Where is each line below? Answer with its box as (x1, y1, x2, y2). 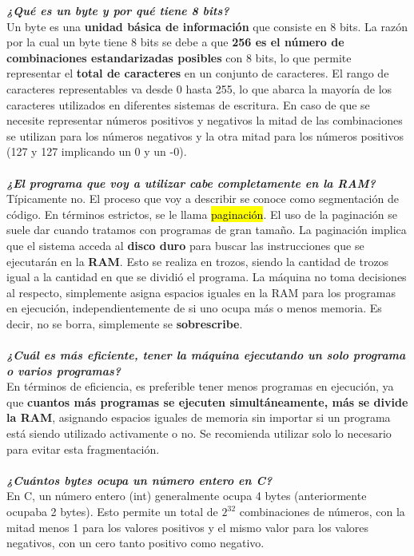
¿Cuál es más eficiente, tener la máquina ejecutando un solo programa (6, 347, 406, 363)
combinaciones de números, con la (239, 503, 405, 519)
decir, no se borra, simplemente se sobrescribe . (6, 315, 243, 332)
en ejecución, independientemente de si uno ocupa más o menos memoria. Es (6, 300, 382, 316)
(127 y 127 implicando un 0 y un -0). (6, 143, 187, 160)
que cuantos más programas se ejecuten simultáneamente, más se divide (6, 393, 408, 410)
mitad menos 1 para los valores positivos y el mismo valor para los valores (6, 518, 369, 535)
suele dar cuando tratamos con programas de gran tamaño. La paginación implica (6, 221, 407, 238)
